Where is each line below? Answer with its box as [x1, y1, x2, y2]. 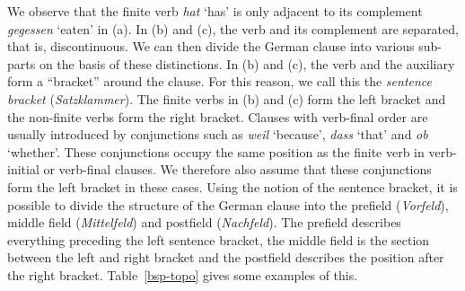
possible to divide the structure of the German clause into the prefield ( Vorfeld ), [7, 195, 449, 214]
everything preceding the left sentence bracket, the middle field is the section [7, 230, 430, 249]
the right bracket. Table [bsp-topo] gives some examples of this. [7, 265, 358, 284]
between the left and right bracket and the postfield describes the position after [7, 248, 444, 267]
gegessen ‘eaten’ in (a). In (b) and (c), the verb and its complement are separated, [7, 19, 459, 38]
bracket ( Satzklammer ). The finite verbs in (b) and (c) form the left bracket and [7, 89, 446, 108]
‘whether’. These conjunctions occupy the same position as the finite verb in [7, 142, 425, 161]
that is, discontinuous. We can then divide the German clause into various [7, 37, 415, 56]
